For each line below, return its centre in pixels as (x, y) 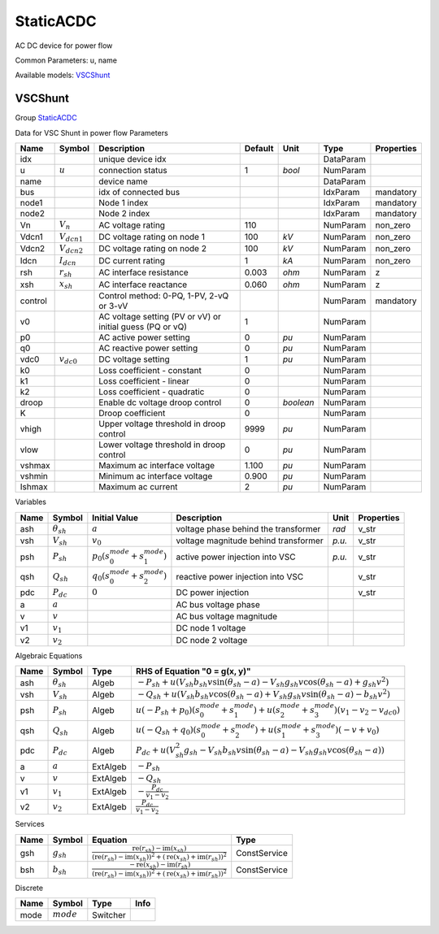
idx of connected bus (139, 193)
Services (30, 824)
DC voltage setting (134, 359)
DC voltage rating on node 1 (152, 237)
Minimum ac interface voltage (156, 476)
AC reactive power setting (148, 348)
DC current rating (132, 260)
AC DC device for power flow (64, 46)
